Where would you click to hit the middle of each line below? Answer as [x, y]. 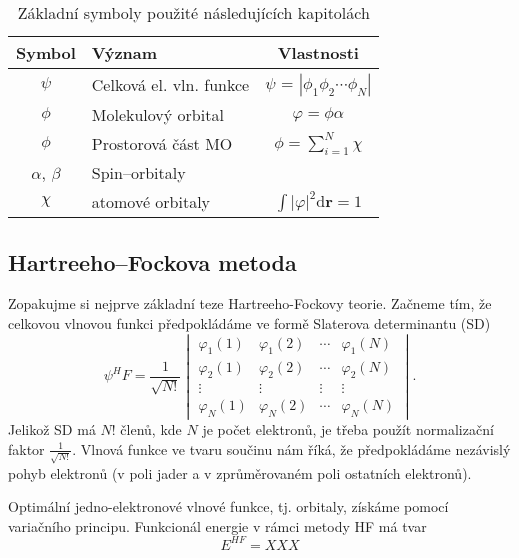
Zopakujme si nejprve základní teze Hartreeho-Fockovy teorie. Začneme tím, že [250, 303]
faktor [26, 448]
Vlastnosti [318, 52]
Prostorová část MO [162, 144]
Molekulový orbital [157, 114]
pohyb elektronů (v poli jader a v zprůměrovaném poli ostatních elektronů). [240, 472]
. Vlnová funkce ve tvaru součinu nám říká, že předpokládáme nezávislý [291, 448]
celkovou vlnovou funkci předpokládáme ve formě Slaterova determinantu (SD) [249, 322]
